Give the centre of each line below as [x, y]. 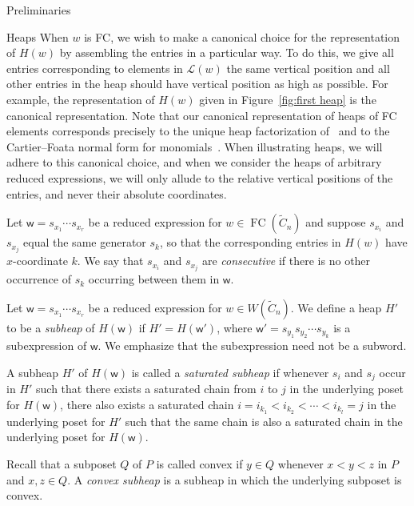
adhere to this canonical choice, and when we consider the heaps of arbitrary [194, 162]
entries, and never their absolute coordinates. [117, 193]
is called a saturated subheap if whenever [230, 372]
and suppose [336, 222]
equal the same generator [85, 242]
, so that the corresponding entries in [250, 242]
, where [235, 327]
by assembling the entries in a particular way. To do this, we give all [227, 52]
